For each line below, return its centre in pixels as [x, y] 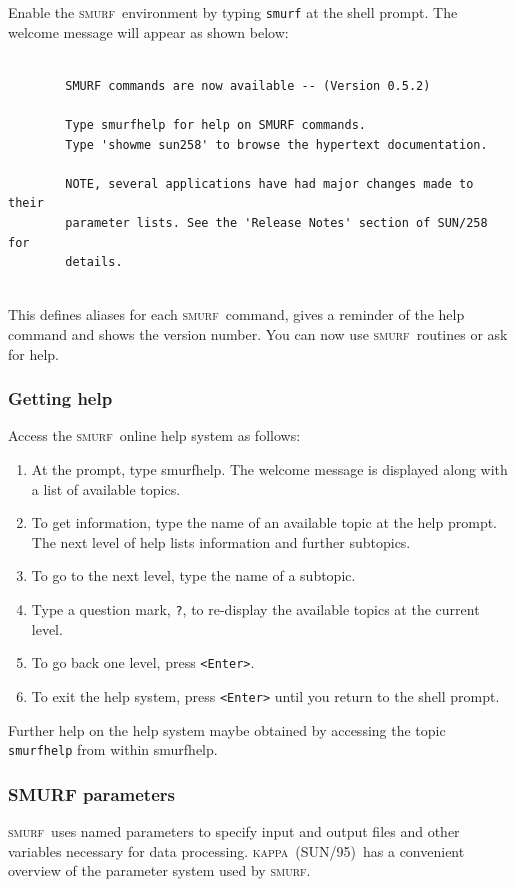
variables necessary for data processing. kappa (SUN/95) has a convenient [236, 850]
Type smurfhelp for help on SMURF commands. [215, 125]
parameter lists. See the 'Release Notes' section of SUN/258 [276, 223]
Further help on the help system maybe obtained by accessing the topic [227, 729]
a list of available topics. [106, 488]
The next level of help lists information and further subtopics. [221, 541]
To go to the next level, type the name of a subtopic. [193, 575]
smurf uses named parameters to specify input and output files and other [234, 830]
